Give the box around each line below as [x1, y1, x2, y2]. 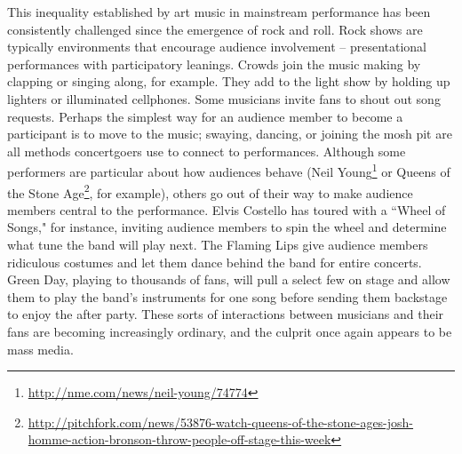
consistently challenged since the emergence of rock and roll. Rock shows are [7, 20, 423, 38]
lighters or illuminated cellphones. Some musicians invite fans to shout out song [7, 89, 441, 108]
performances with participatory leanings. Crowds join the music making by [7, 54, 421, 73]
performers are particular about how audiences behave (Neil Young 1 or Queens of [7, 160, 450, 180]
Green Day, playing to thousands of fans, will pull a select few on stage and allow [7, 270, 450, 289]
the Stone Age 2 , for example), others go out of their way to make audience [7, 180, 413, 202]
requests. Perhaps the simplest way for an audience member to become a [7, 107, 403, 125]
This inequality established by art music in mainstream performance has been [7, 3, 431, 20]
